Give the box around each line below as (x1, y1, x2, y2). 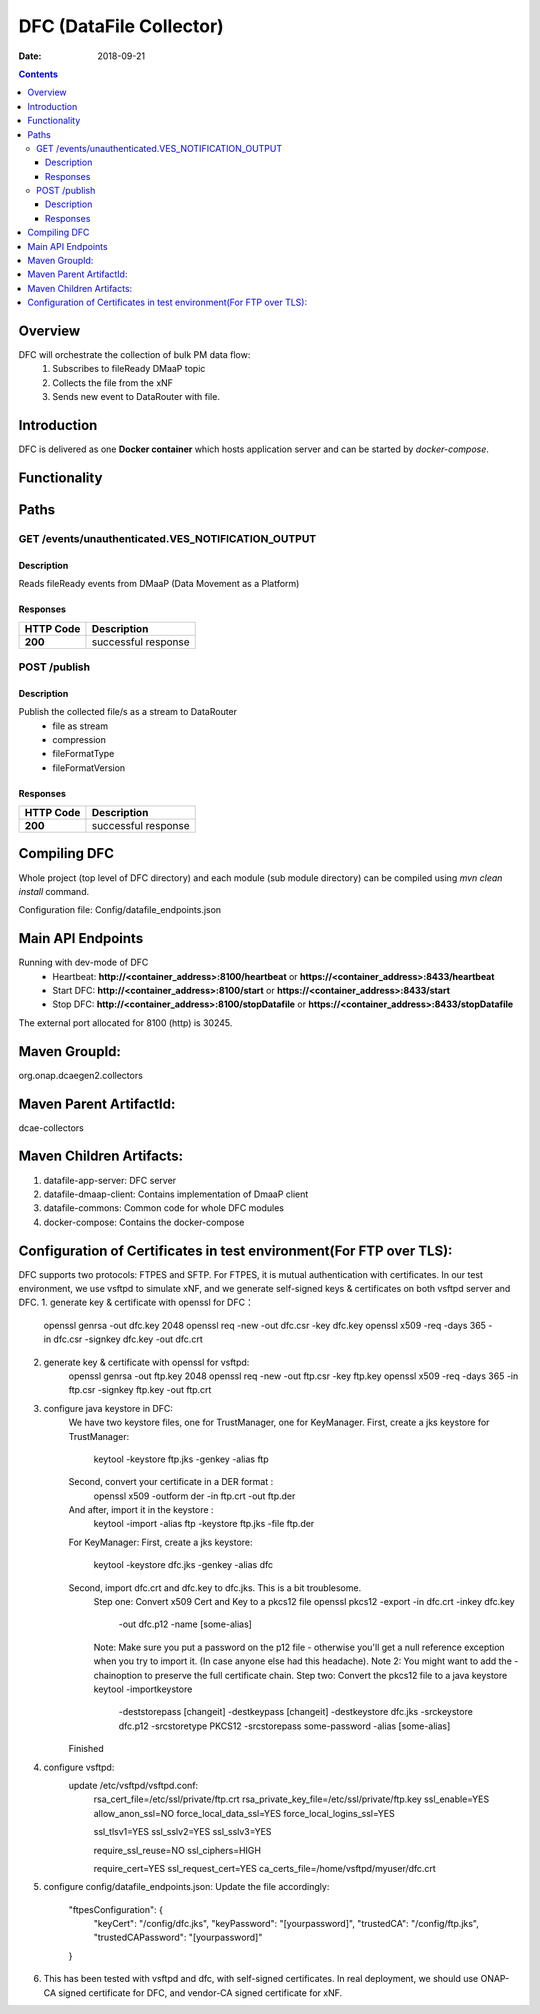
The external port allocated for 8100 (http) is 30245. (18, 1016, 233, 1029)
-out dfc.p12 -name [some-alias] (118, 1618, 252, 1630)
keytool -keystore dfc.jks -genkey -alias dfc (93, 1559, 274, 1571)
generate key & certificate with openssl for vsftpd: (43, 1356, 250, 1368)
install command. (18, 885, 90, 897)
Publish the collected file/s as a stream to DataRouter (18, 706, 238, 718)
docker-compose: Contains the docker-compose (43, 1216, 245, 1228)
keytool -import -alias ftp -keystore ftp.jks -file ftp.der (93, 1518, 315, 1530)
